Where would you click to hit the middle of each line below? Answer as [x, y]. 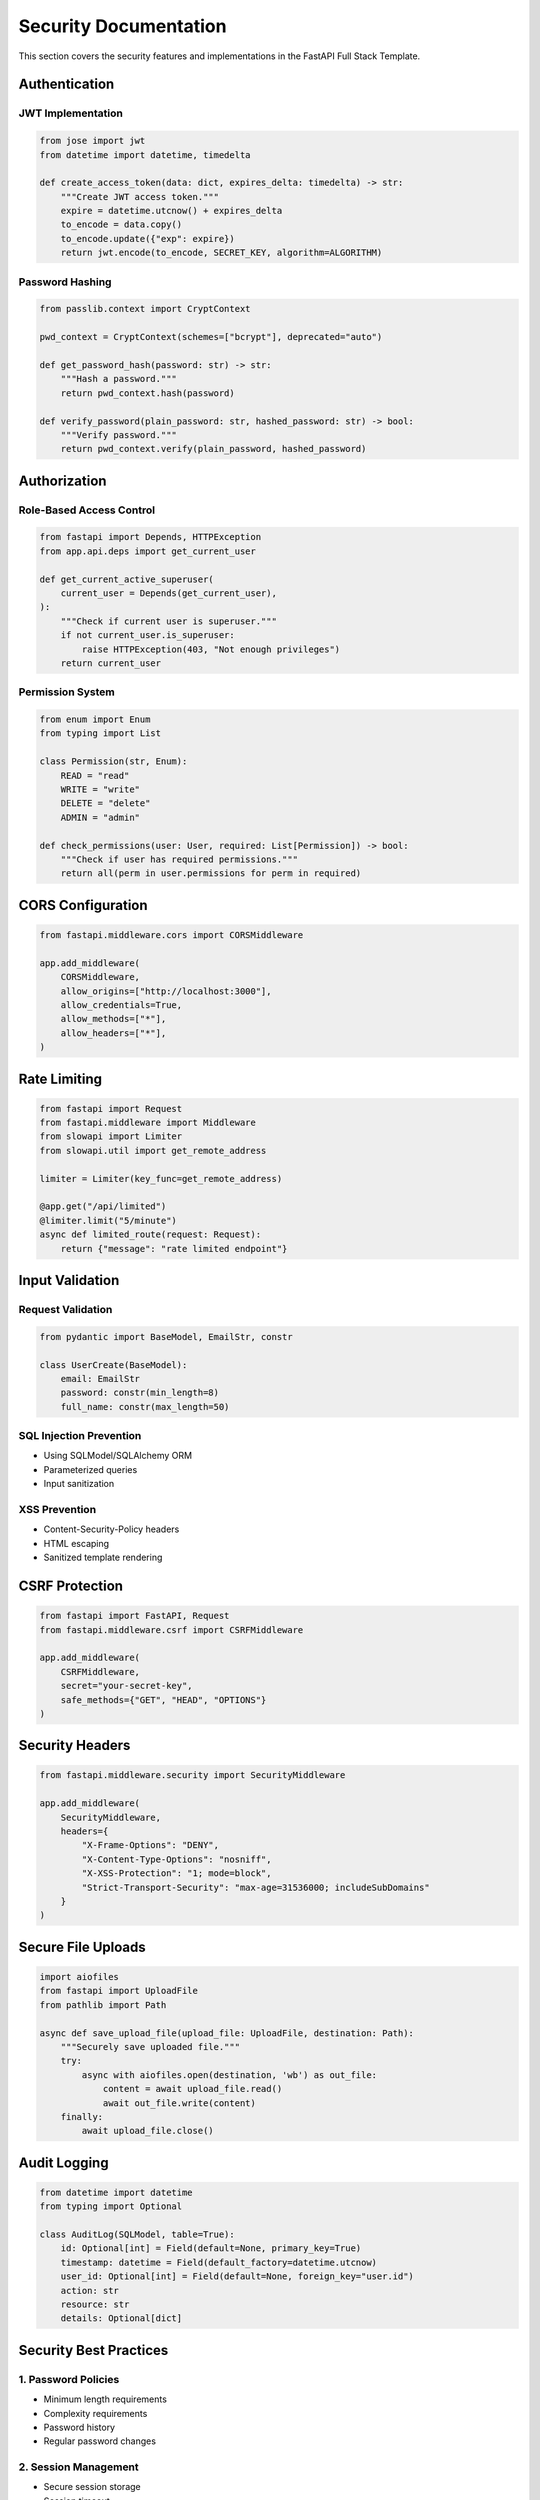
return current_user [111, 663]
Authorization [62, 480]
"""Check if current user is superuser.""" [168, 621]
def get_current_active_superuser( [126, 579]
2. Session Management [78, 2467]
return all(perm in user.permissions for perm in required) [211, 873]
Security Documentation [122, 26]
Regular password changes [100, 2441]
